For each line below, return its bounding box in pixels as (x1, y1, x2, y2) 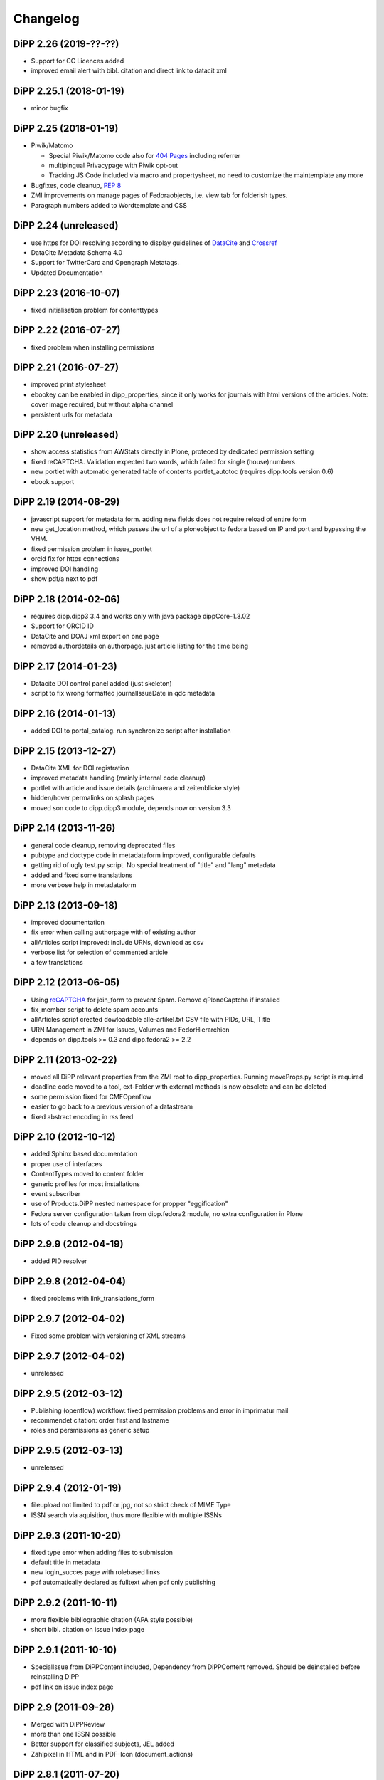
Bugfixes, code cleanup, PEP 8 (31, 181, 122, 189)
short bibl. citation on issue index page (31, 1625, 145, 1634)
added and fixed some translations (31, 871, 133, 879)
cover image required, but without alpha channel (31, 400, 174, 409)
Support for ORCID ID (31, 622, 94, 630)
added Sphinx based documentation (31, 1150, 138, 1158)
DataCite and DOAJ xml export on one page (31, 632, 159, 640)
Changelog (13, 11, 80, 26)
